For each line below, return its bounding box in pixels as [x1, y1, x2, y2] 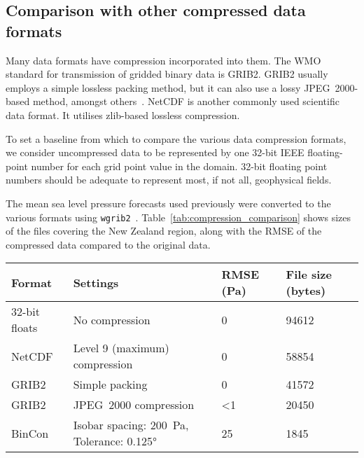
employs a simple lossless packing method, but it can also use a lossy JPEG [6, 80, 330, 95]
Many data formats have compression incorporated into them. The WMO [6, 53, 321, 67]
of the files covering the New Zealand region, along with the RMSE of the [6, 223, 322, 238]
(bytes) [286, 282, 326, 299]
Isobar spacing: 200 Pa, [73, 417, 189, 433]
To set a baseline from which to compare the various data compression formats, [6, 131, 346, 146]
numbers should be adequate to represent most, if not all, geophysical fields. [6, 172, 332, 187]
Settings [73, 274, 119, 291]
